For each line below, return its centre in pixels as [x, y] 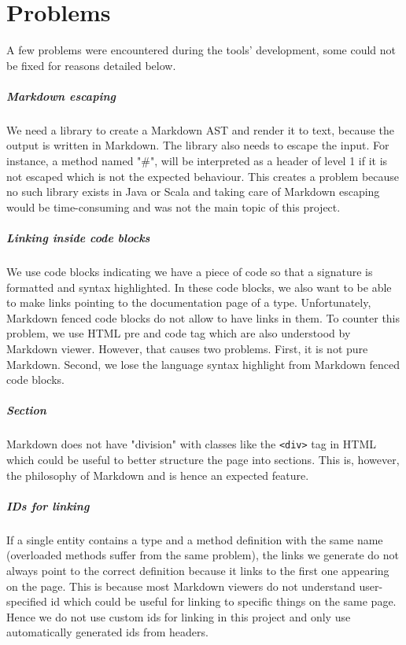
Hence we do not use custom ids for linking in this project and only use [179, 616]
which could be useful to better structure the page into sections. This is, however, [203, 459]
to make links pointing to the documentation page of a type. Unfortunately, [189, 302]
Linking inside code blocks [78, 238]
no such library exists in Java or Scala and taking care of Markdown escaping [193, 192]
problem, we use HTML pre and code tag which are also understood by [179, 333]
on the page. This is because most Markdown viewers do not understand [181, 586]
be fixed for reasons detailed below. [91, 65]
